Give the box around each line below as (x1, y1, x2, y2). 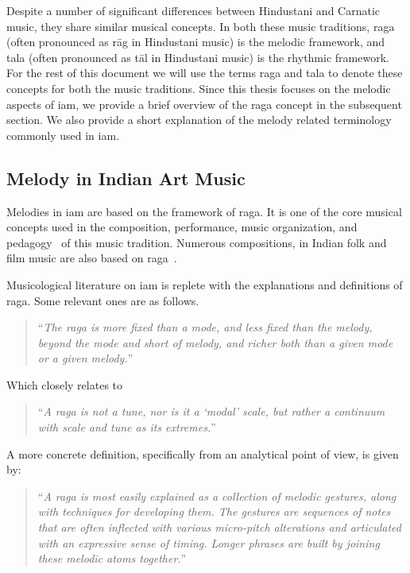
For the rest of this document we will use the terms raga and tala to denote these (6, 64, 403, 81)
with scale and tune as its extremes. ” (37, 419, 216, 436)
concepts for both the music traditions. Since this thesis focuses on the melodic (6, 79, 391, 96)
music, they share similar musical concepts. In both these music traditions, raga (6, 17, 395, 34)
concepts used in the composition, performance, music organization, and (6, 219, 358, 235)
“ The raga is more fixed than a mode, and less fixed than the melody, (37, 319, 373, 335)
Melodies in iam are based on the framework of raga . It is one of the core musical (6, 203, 402, 219)
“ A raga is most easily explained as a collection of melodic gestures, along (37, 487, 396, 504)
